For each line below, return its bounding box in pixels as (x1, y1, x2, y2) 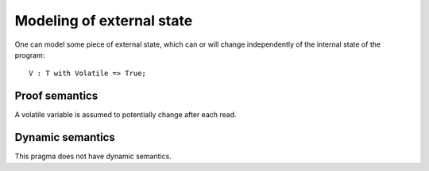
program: (14, 50, 45, 59)
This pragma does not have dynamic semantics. (14, 151, 172, 161)
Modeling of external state (14, 12, 193, 29)
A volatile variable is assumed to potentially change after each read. (14, 110, 238, 120)
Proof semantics (14, 89, 99, 103)
